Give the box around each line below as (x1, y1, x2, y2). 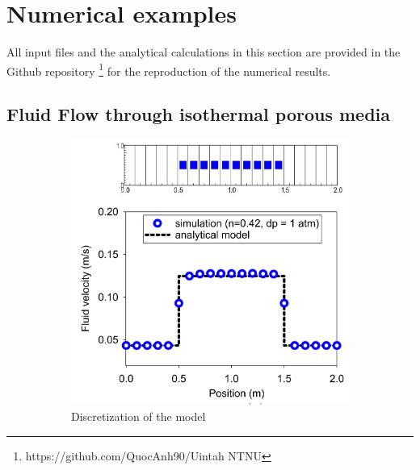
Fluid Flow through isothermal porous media (6, 102, 391, 127)
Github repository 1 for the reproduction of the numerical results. (6, 60, 331, 79)
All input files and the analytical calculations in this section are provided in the (6, 44, 401, 60)
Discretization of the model (71, 407, 206, 424)
